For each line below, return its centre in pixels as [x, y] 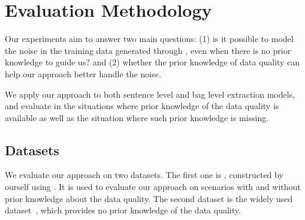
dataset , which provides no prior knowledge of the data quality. [123, 210]
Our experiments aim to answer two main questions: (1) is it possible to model [149, 39]
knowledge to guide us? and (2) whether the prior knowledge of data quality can [152, 62]
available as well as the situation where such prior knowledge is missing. [137, 117]
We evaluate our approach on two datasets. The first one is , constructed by [144, 175]
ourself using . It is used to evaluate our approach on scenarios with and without [153, 187]
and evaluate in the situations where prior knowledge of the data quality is [142, 106]
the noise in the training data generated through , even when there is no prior [148, 50]
